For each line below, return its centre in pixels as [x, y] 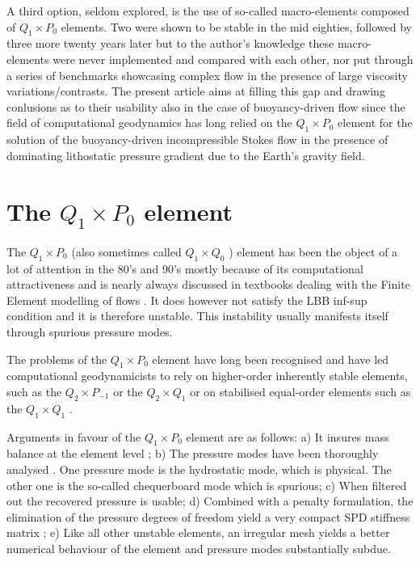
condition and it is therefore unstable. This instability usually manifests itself [197, 316]
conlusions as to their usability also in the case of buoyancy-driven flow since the [206, 106]
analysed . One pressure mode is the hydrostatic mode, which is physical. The [199, 469]
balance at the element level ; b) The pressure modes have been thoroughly [193, 453]
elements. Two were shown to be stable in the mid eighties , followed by [236, 26]
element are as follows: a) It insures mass [288, 436]
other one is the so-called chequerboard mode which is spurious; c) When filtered [207, 485]
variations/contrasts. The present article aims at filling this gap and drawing [196, 91]
